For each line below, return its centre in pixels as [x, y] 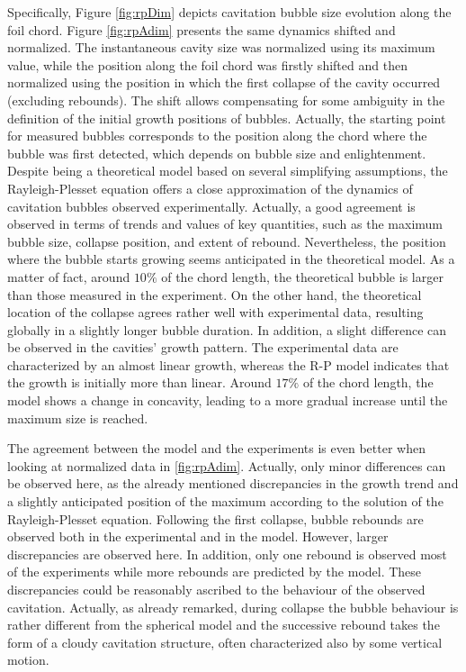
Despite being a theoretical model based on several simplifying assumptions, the [228, 171]
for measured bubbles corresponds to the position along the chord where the [217, 136]
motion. [28, 660]
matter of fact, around [69, 276]
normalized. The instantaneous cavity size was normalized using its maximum [221, 47]
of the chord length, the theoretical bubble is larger [302, 276]
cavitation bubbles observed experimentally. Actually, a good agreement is [211, 206]
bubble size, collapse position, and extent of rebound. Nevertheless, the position [227, 241]
